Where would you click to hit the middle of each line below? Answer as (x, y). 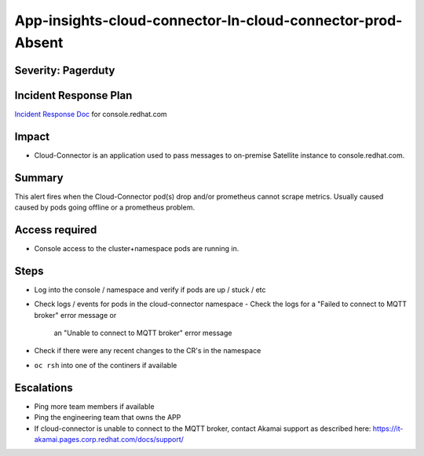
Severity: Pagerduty (65, 70)
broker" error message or (75, 315)
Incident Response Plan (73, 95)
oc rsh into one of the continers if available (106, 365)
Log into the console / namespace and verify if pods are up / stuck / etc (150, 290)
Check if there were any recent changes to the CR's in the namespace (148, 351)
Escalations (44, 387)
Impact (32, 136)
